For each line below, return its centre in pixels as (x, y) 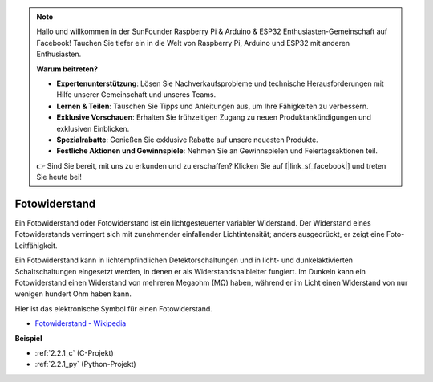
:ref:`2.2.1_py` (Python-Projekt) (85, 364)
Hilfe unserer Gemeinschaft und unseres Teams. (136, 95)
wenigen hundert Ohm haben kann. (73, 294)
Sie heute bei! (59, 177)
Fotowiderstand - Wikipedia (81, 323)
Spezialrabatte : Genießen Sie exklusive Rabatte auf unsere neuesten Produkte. (187, 140)
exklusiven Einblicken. (93, 128)
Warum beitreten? (67, 69)
